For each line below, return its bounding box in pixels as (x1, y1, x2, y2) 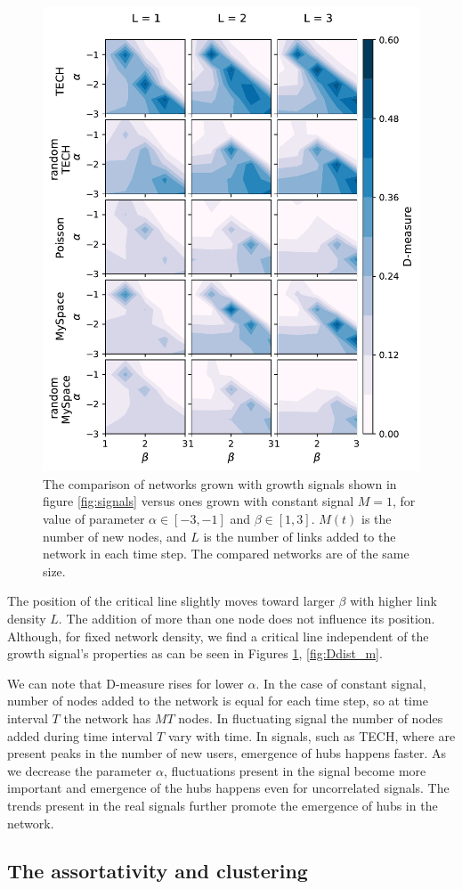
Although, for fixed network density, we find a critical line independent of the (7, 626, 429, 645)
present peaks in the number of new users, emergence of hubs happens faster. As (7, 744, 447, 763)
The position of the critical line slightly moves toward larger (7, 591, 335, 610)
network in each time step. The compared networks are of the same (43, 544, 409, 563)
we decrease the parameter (7, 761, 152, 779)
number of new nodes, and (43, 526, 187, 545)
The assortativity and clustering (7, 857, 308, 885)
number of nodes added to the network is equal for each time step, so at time (7, 691, 428, 710)
